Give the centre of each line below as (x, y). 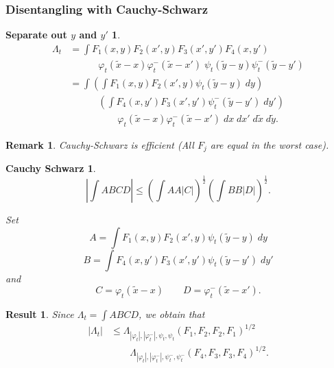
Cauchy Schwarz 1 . (51, 168)
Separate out (36, 35)
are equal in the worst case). (270, 144)
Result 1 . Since (40, 314)
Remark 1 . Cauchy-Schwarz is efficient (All (100, 144)
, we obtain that (172, 314)
